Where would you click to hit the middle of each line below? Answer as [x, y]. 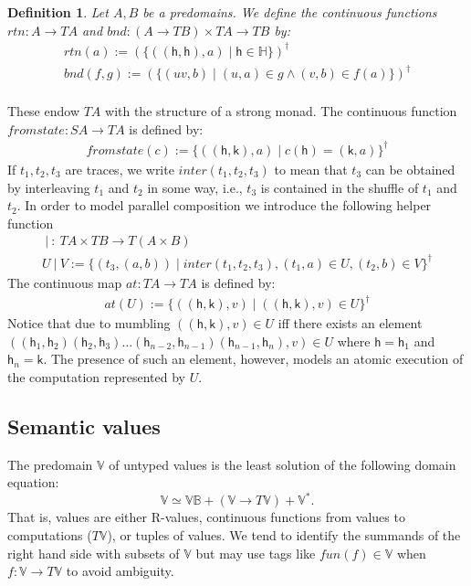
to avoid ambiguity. [120, 571]
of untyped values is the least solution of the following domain [283, 464]
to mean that [311, 169]
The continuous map [65, 282]
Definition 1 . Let [58, 12]
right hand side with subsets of [94, 553]
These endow [44, 111]
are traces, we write [120, 169]
